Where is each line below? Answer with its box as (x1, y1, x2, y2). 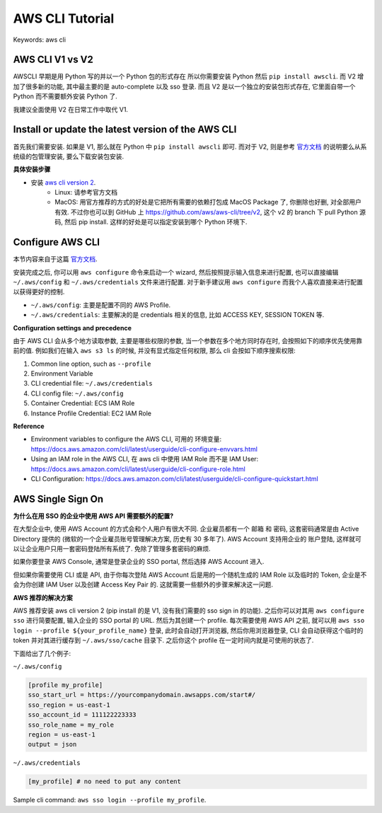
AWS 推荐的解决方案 (13, 593, 74, 601)
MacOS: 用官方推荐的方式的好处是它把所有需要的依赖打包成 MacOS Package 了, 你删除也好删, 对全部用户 (54, 198, 362, 207)
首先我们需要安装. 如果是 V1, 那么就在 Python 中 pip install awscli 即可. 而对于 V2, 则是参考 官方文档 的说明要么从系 (13, 142, 367, 151)
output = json (28, 740, 77, 749)
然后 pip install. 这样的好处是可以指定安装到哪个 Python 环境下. (64, 218, 248, 226)
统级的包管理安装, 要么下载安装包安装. (13, 152, 125, 161)
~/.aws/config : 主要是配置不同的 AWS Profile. (30, 301, 171, 309)
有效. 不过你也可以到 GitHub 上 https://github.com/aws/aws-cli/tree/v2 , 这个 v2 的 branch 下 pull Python (54, 207, 358, 216)
